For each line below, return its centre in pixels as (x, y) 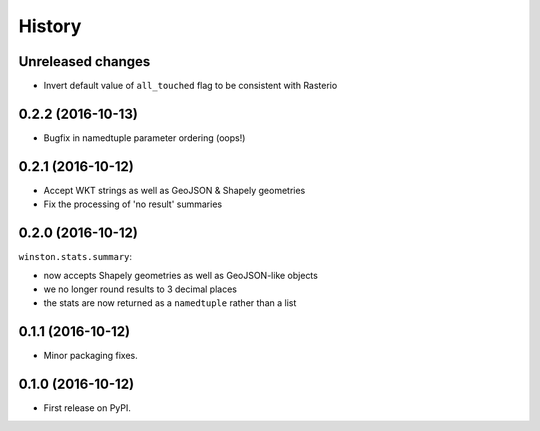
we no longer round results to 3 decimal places (140, 289)
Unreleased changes (84, 61)
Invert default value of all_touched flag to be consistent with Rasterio (190, 86)
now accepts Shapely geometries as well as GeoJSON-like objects (181, 275)
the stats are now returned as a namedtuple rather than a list (170, 303)
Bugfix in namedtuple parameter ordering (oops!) (144, 137)
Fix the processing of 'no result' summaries (133, 204)
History (50, 26)
